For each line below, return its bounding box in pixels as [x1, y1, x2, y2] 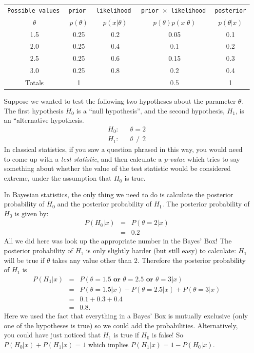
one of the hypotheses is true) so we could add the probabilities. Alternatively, [4, 320, 238, 330]
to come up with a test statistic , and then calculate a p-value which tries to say [4, 153, 240, 164]
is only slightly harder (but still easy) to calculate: [86, 245, 236, 256]
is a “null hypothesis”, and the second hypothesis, [76, 105, 225, 115]
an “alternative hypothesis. [4, 115, 84, 125]
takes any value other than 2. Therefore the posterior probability [52, 255, 246, 265]
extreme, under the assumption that [4, 173, 112, 183]
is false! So [152, 330, 183, 340]
